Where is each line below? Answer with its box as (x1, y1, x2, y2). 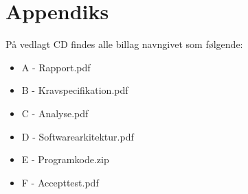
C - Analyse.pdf (21, 106, 89, 120)
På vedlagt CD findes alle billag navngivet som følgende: (5, 37, 243, 51)
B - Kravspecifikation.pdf (21, 83, 128, 97)
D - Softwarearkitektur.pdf (21, 129, 134, 143)
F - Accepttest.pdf (21, 175, 99, 189)
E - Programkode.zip (21, 152, 109, 167)
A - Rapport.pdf (21, 60, 91, 74)
